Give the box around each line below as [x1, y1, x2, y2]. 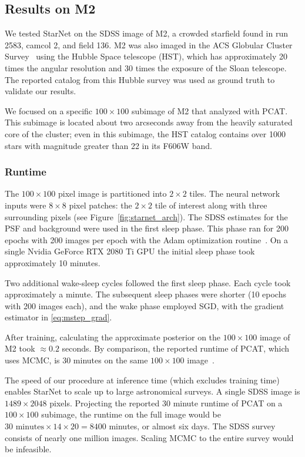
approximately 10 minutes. [5, 256, 100, 269]
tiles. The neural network [189, 187, 280, 200]
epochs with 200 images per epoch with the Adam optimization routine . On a [5, 233, 289, 246]
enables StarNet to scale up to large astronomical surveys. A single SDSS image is [5, 385, 300, 398]
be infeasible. [5, 443, 52, 455]
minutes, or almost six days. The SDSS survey [109, 420, 276, 432]
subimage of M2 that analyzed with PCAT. [131, 104, 288, 117]
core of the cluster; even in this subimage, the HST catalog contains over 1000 [5, 127, 286, 140]
